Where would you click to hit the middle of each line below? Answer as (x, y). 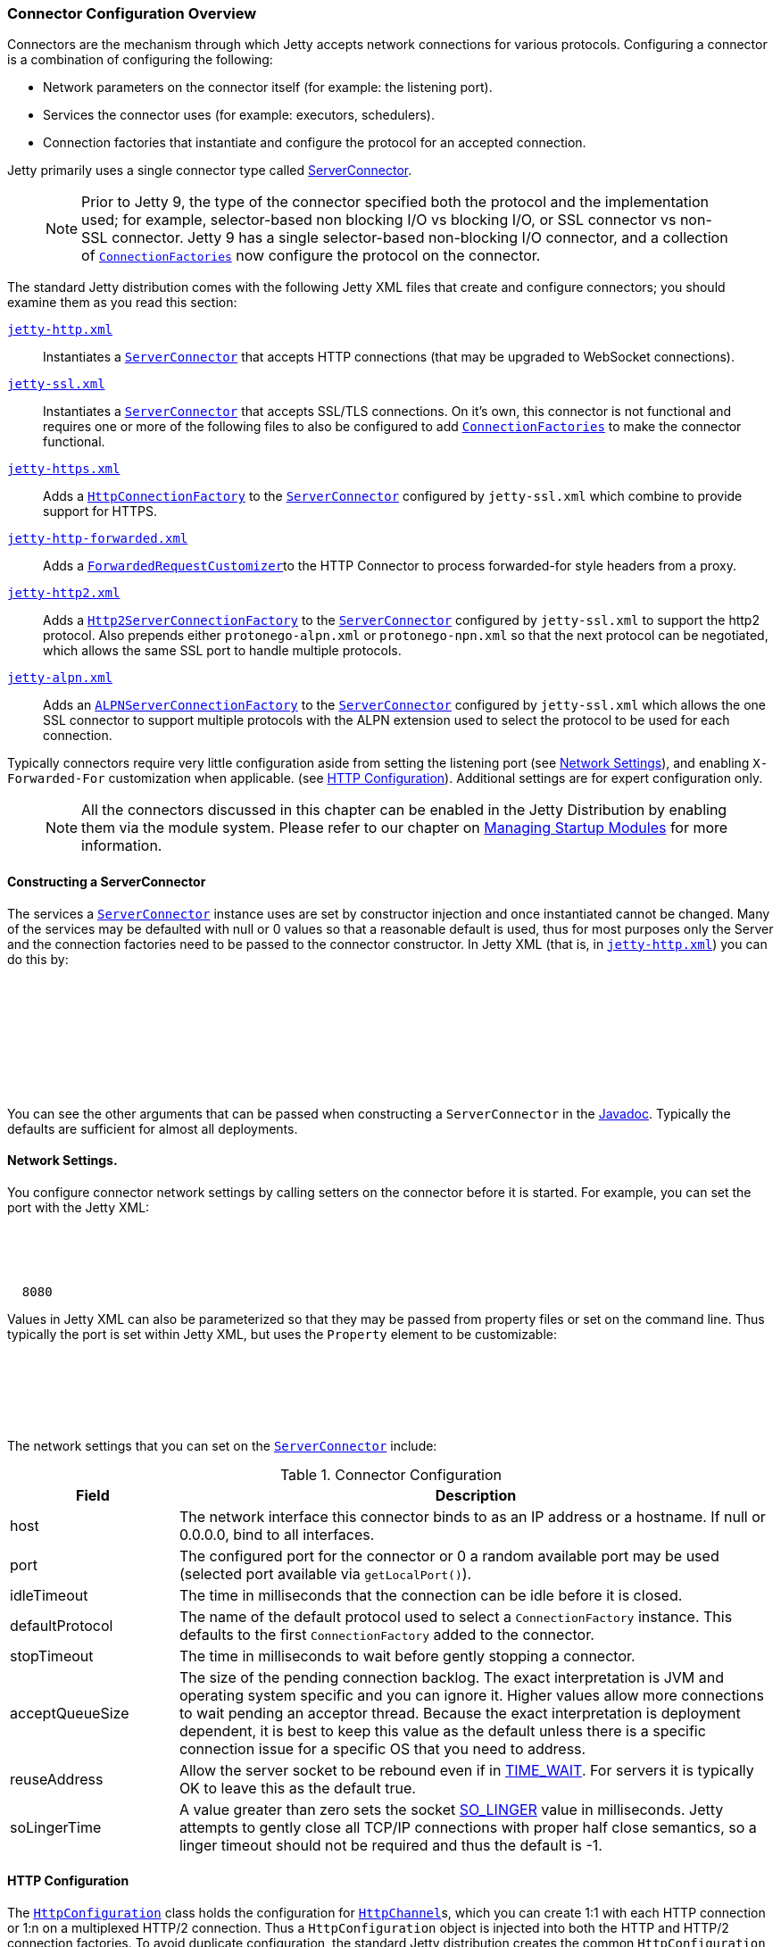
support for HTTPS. (100, 512)
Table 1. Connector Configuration (391, 1474)
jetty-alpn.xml (60, 678)
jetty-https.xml (64, 469)
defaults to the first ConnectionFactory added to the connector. (386, 1634)
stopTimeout (52, 1656)
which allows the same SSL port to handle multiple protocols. (222, 651)
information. (122, 846)
